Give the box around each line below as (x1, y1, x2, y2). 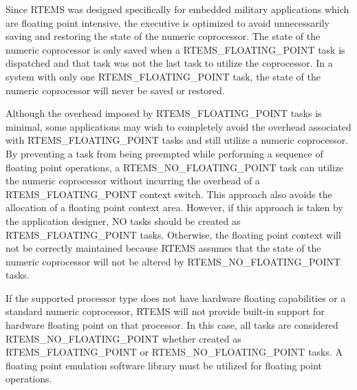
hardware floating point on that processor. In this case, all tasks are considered (6, 318, 338, 332)
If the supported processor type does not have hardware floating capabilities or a (6, 290, 346, 305)
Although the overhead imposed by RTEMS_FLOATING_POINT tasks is (6, 106, 322, 120)
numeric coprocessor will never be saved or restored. (6, 83, 225, 97)
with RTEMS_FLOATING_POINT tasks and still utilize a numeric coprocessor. (6, 133, 349, 147)
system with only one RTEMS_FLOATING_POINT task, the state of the (6, 69, 321, 83)
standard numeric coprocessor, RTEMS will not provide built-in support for (6, 304, 325, 318)
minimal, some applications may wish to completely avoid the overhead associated (6, 119, 351, 133)
